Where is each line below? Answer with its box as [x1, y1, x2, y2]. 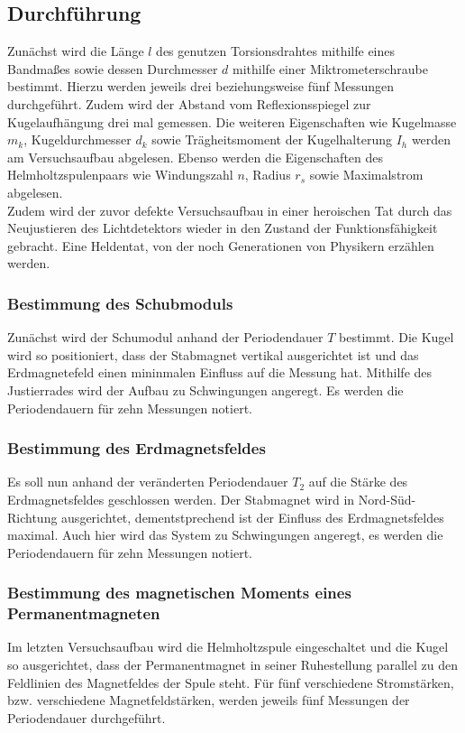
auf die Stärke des [308, 472, 408, 491]
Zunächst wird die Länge [7, 42, 144, 60]
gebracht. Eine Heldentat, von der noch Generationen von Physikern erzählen [7, 236, 434, 255]
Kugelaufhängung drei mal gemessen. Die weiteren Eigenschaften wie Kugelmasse [7, 112, 457, 131]
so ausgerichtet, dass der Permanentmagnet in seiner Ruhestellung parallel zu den [7, 655, 458, 674]
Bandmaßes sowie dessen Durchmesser [7, 59, 218, 78]
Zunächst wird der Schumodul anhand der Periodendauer [7, 328, 324, 347]
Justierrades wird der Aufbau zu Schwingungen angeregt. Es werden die [7, 380, 404, 399]
